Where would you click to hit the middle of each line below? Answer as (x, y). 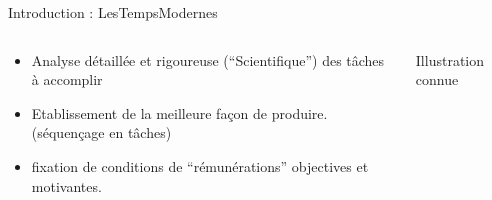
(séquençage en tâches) (101, 132)
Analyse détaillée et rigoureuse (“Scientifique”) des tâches (208, 59)
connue (437, 79)
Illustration (450, 59)
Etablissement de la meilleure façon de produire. (179, 112)
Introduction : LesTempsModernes (113, 12)
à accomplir (67, 79)
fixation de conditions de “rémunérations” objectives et (200, 165)
